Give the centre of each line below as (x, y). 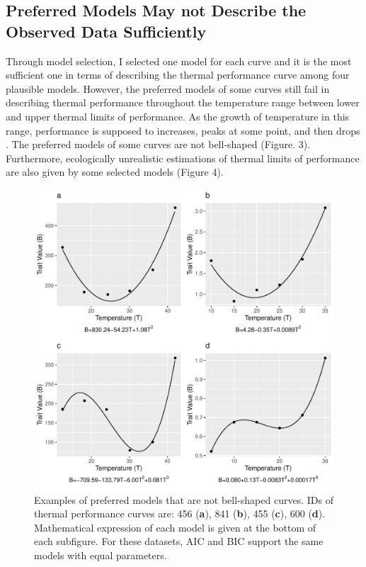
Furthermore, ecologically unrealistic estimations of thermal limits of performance (183, 158)
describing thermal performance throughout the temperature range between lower (183, 102)
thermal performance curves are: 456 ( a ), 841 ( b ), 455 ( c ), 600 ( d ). (180, 513)
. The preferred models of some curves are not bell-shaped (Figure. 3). (158, 144)
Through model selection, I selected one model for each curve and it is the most (179, 61)
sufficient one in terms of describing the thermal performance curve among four (178, 75)
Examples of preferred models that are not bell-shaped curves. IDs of (184, 499)
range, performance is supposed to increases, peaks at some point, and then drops (183, 130)
